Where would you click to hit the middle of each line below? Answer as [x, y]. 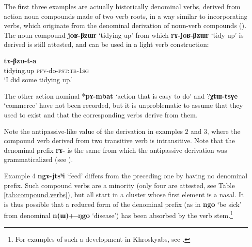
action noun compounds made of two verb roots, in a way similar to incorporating [126, 16]
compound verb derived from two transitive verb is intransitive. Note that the [119, 140]
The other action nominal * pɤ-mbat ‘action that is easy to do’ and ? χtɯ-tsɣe [121, 95]
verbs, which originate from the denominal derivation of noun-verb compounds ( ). [125, 25]
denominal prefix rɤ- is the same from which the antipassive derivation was [116, 150]
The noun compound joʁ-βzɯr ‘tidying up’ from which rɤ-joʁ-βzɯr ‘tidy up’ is [124, 35]
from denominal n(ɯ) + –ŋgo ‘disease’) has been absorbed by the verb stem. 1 [118, 214]
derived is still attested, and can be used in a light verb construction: [106, 44]
